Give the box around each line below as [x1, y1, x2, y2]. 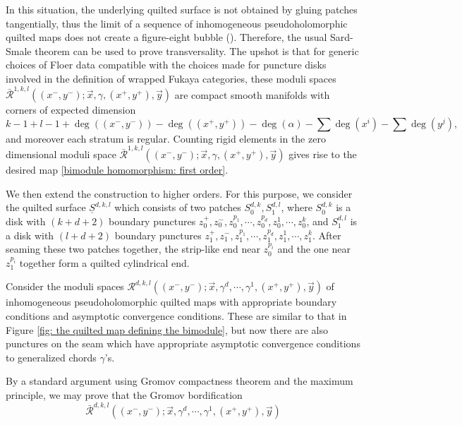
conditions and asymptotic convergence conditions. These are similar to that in [6, 308, 347, 323]
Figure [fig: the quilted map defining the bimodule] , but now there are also [6, 322, 328, 337]
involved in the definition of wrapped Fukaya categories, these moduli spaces [6, 71, 336, 85]
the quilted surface [6, 200, 86, 215]
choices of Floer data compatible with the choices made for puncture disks [6, 57, 327, 72]
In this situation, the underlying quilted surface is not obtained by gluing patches [6, 2, 358, 16]
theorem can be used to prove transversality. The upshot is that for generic [35, 43, 359, 58]
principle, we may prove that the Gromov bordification [6, 387, 243, 402]
